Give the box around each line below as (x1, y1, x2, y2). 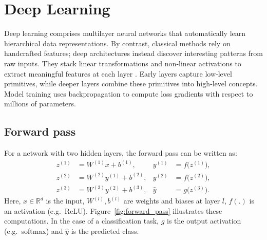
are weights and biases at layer (123, 195, 220, 206)
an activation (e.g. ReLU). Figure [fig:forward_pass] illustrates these (4, 205, 222, 216)
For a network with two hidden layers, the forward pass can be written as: (4, 147, 237, 158)
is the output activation (166, 215, 241, 226)
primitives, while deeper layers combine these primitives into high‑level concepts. (4, 78, 258, 89)
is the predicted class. (71, 225, 139, 236)
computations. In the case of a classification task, (4, 215, 159, 226)
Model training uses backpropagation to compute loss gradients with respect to (4, 88, 253, 99)
